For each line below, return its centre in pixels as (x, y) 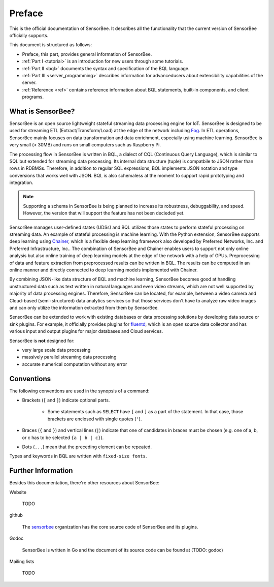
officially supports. (29, 35)
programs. (33, 97)
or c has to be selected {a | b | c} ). (63, 438)
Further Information (41, 471)
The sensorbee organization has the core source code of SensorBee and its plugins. (110, 527)
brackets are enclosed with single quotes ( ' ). (95, 419)
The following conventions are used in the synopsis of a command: (79, 391)
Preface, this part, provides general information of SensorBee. (87, 54)
